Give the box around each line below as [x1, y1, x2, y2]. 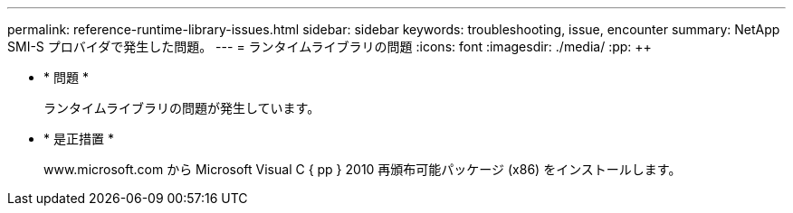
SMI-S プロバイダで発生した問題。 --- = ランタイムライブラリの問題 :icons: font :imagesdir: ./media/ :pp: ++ [7, 39, 652, 54]
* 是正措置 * [43, 131, 114, 146]
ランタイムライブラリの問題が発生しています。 [43, 100, 320, 116]
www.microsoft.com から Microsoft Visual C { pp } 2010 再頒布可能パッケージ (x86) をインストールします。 [43, 162, 682, 177]
